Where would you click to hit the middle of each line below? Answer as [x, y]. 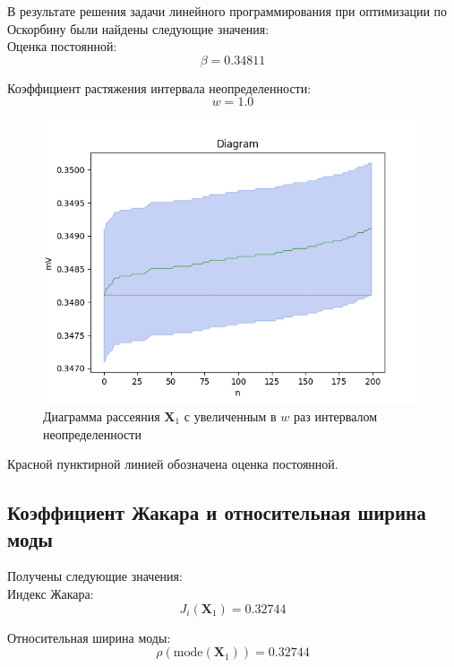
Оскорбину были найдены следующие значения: [138, 28]
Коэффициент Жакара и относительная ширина [217, 512]
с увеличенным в [230, 416]
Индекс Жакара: [51, 593]
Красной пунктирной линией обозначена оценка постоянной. [173, 464]
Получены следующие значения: [95, 576]
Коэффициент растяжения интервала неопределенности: [159, 87]
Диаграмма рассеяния [102, 416]
